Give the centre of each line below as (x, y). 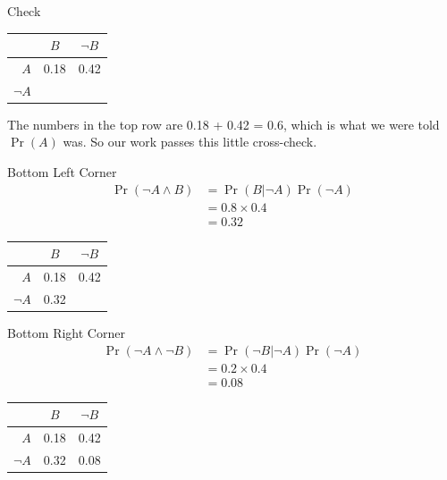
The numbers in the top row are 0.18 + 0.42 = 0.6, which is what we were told (223, 124)
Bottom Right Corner (66, 333)
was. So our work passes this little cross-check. (190, 142)
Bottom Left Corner (62, 172)
